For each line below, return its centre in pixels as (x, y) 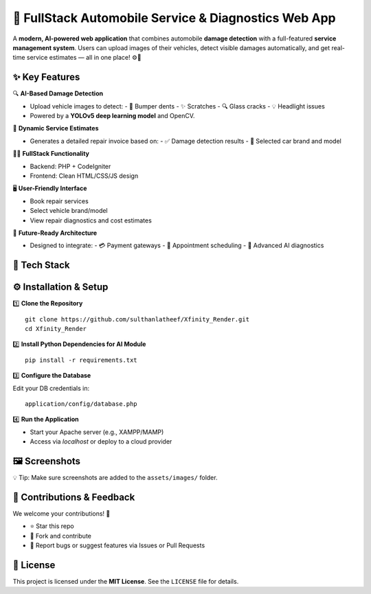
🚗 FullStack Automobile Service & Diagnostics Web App (174, 18)
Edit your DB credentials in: (51, 388)
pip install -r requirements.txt (81, 360)
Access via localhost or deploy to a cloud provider (101, 442)
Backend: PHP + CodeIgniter (70, 166)
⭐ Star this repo (52, 526)
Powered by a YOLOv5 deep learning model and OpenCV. (112, 116)
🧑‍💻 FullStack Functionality (51, 154)
